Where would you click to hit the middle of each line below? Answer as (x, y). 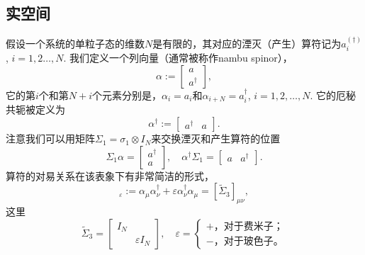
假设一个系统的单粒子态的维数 (75, 44)
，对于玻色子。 (248, 242)
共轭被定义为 (35, 109)
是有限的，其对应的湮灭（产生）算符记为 (247, 44)
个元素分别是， (127, 95)
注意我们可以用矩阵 (50, 138)
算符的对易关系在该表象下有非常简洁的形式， (110, 175)
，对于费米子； (248, 227)
